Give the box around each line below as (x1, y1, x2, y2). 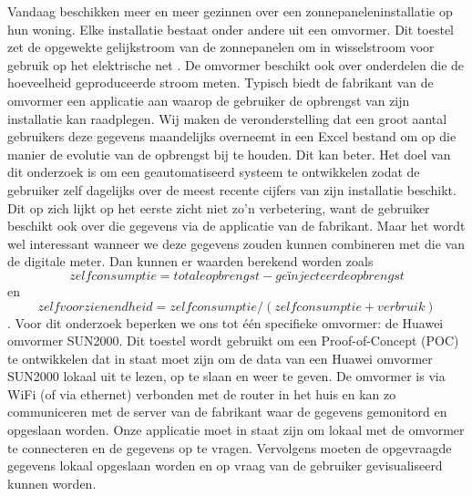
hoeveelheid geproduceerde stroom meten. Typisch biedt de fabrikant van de (7, 73, 434, 92)
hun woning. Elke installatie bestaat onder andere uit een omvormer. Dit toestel (7, 19, 454, 38)
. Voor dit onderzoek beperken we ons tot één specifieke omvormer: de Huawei (7, 313, 444, 332)
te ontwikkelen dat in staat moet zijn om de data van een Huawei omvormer (7, 348, 433, 367)
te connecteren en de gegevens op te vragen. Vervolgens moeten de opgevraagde (7, 438, 452, 457)
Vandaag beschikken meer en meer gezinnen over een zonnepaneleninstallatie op (7, 2, 453, 20)
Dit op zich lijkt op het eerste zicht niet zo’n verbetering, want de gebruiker (7, 198, 430, 217)
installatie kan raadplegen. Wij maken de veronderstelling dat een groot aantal (7, 108, 447, 128)
